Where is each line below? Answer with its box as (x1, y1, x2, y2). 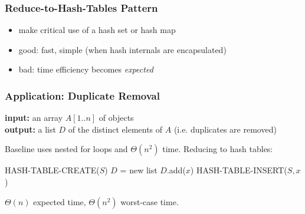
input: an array (5, 111, 63, 124)
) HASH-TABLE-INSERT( (190, 164, 287, 176)
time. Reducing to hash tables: (162, 143, 273, 155)
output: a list (5, 123, 56, 135)
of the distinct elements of (68, 123, 163, 135)
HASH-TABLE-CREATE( (5, 164, 100, 176)
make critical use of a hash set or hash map (18, 24, 176, 36)
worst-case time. (120, 195, 179, 208)
